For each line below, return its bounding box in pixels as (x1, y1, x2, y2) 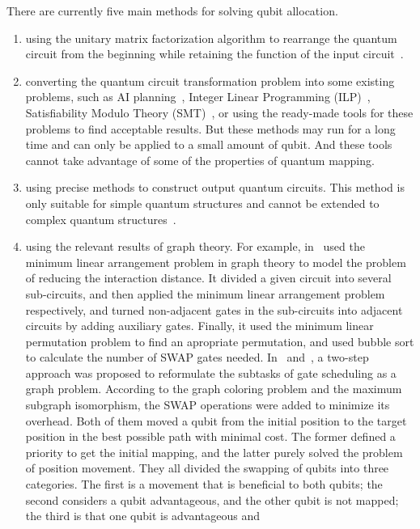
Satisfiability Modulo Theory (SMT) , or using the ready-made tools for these (25, 104, 414, 121)
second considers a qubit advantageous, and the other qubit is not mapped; (25, 491, 399, 508)
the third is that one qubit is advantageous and (25, 507, 261, 524)
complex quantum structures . (25, 210, 176, 227)
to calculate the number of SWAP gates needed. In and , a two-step (25, 349, 369, 366)
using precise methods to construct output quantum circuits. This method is (25, 179, 405, 196)
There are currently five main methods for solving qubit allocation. (6, 2, 338, 19)
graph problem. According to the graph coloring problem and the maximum (25, 380, 402, 397)
